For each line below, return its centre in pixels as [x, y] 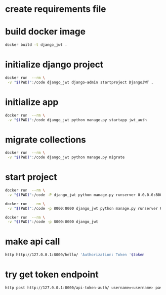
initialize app [32, 102]
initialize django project [54, 65]
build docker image [45, 32]
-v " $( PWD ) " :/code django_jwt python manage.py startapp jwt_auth [77, 120]
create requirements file [56, 9]
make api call [33, 241]
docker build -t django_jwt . [36, 45]
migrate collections [46, 140]
